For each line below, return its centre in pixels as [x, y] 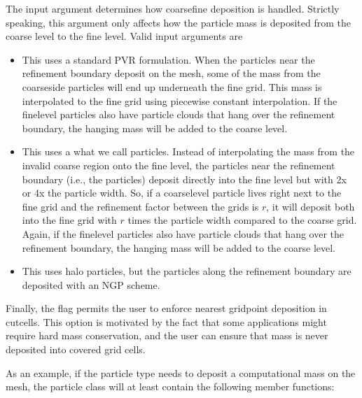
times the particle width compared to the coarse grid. [242, 220]
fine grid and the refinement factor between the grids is [140, 206]
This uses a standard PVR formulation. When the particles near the [168, 59]
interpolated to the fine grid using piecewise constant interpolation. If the [180, 100]
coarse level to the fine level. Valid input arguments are [124, 36]
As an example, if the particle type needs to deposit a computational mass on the [181, 372]
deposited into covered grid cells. [76, 349]
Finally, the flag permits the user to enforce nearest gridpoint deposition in [166, 308]
